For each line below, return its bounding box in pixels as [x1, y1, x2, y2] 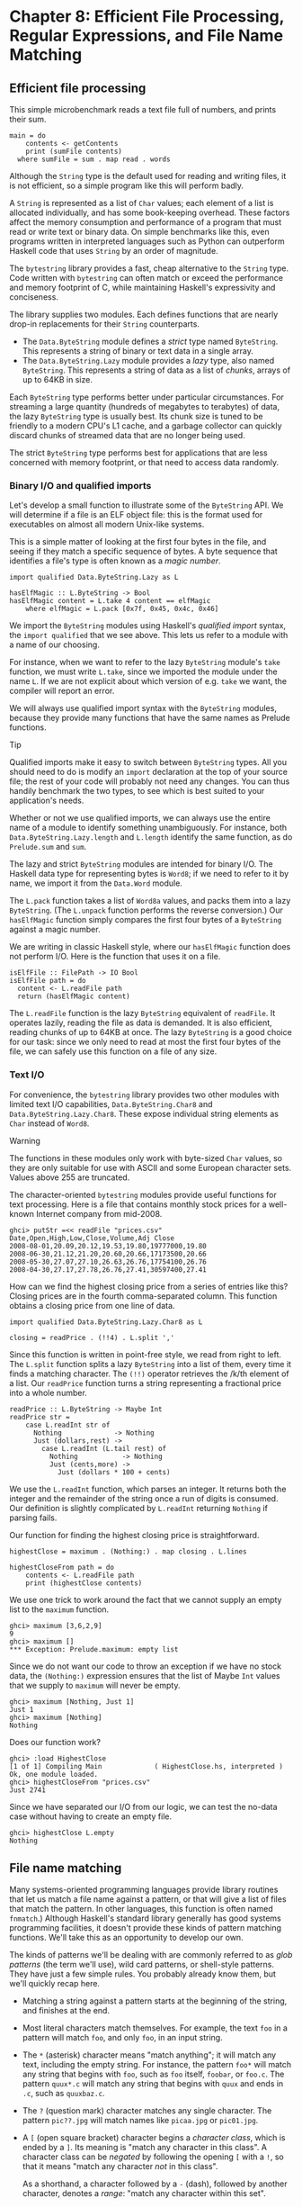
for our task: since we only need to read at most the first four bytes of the [9, 1037, 281, 1048]
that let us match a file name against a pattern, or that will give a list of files [9, 1894, 287, 1905]
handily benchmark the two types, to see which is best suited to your [9, 786, 265, 797]
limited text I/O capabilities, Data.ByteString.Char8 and [9, 1098, 213, 1109]
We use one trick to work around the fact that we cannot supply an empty [9, 1594, 282, 1605]
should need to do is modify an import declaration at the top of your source [9, 767, 288, 778]
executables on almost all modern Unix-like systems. [9, 519, 205, 530]
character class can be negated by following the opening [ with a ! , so [22, 2151, 285, 2162]
